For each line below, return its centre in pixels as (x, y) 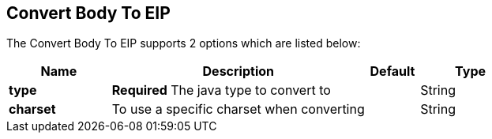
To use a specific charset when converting (238, 109)
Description (238, 71)
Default (392, 71)
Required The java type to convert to (221, 90)
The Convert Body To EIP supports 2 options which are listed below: (184, 43)
